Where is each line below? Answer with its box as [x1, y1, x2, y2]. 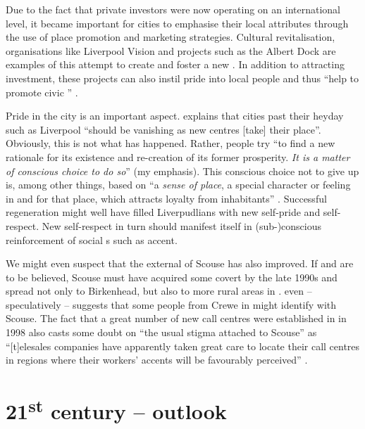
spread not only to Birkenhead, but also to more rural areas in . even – [6, 283, 312, 298]
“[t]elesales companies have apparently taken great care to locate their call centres [6, 338, 360, 353]
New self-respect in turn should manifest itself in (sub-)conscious [42, 218, 322, 233]
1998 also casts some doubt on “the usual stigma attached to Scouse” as [6, 325, 317, 340]
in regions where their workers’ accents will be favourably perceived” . [6, 352, 308, 367]
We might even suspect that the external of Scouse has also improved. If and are [6, 256, 354, 271]
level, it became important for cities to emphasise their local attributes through [6, 15, 349, 30]
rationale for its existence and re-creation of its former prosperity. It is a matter [6, 149, 350, 164]
